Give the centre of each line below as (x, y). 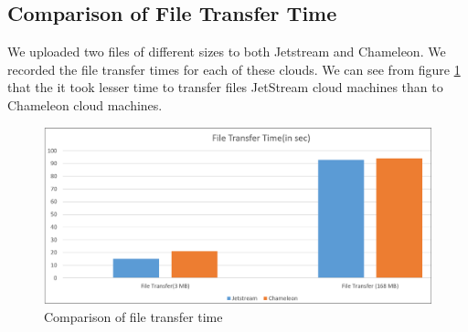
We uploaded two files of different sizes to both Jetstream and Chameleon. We (227, 52)
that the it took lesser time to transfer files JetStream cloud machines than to (225, 87)
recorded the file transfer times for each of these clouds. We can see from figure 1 (234, 69)
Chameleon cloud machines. (85, 104)
